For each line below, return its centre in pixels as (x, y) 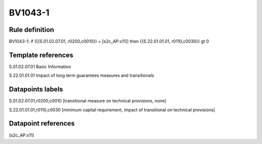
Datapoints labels (36, 89)
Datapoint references (42, 123)
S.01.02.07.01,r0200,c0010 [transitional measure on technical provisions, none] (88, 101)
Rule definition (32, 30)
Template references (41, 55)
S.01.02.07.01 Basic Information (40, 66)
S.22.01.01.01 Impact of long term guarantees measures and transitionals (82, 75)
